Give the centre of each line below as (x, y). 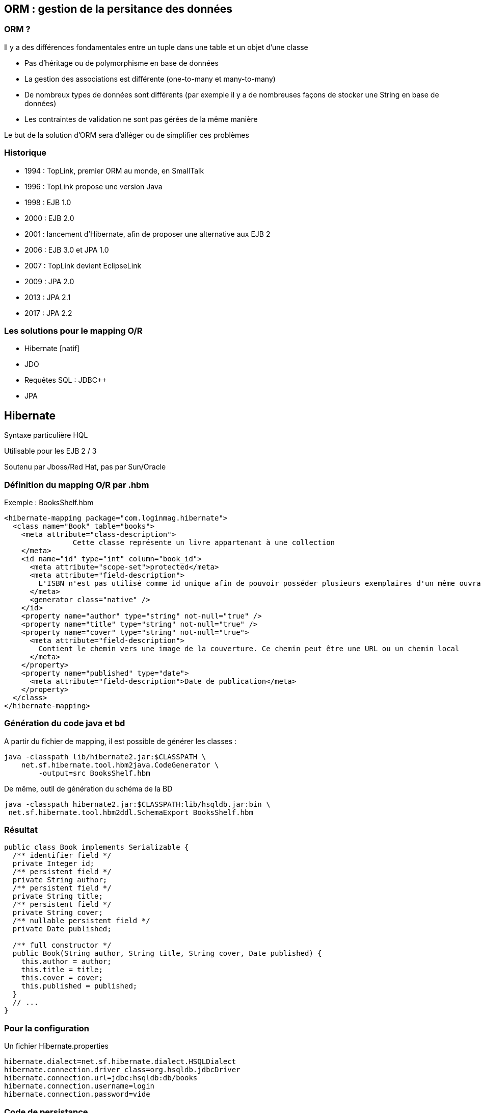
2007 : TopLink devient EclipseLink (83, 265)
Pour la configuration (47, 1028)
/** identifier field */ (62, 856)
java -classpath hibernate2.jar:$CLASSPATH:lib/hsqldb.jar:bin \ (137, 804)
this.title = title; (62, 970)
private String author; (60, 880)
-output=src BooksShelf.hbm (94, 773)
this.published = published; (79, 986)
